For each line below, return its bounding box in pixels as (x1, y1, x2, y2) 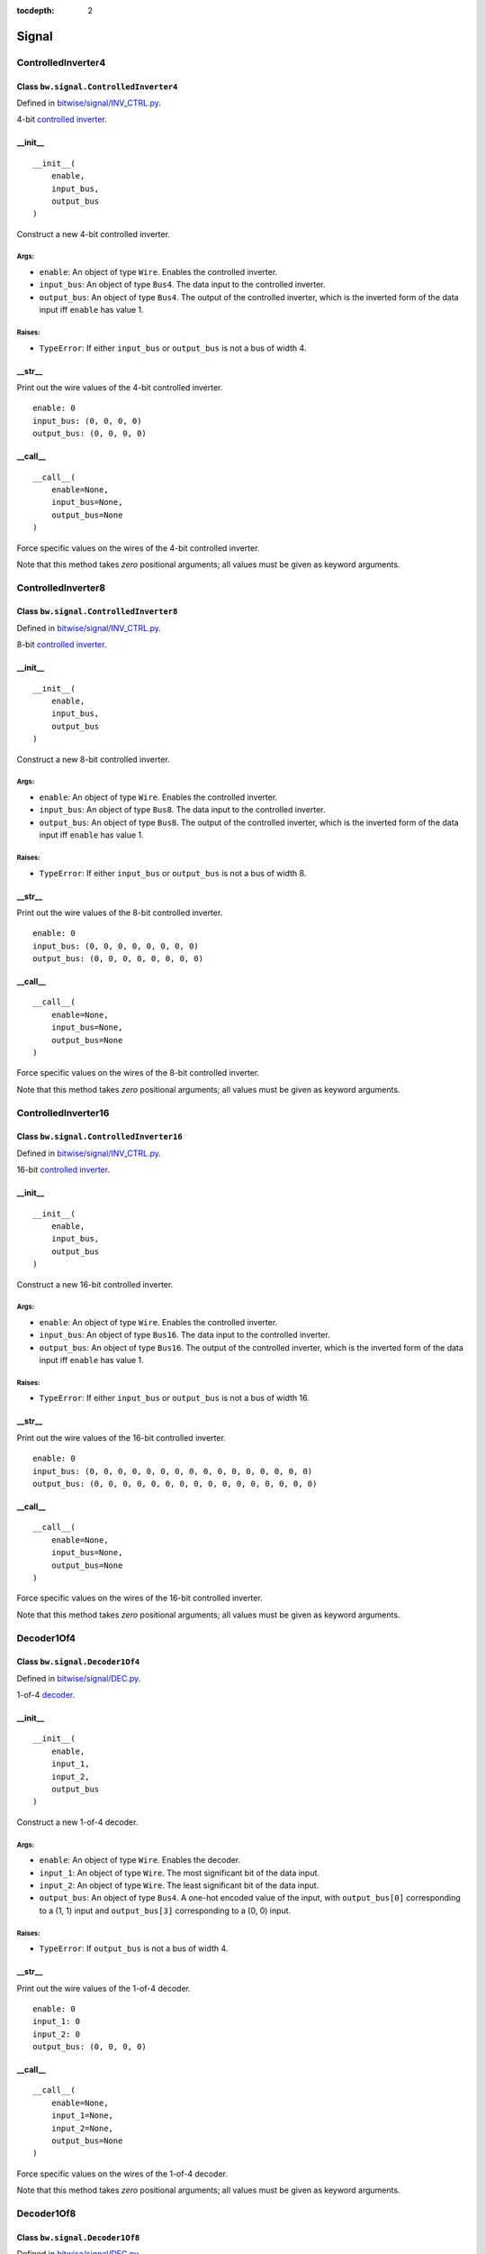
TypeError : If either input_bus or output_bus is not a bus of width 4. (39, 343, 307, 353)
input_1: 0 (32, 2016, 81, 2027)
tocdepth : (16, 5, 55, 15)
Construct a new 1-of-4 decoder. (16, 1817, 139, 1828)
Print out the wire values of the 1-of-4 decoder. (16, 1983, 191, 1993)
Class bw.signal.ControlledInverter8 (16, 606, 178, 617)
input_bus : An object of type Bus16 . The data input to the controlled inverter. (39, 1330, 330, 1341)
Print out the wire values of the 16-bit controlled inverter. (16, 1432, 227, 1443)
